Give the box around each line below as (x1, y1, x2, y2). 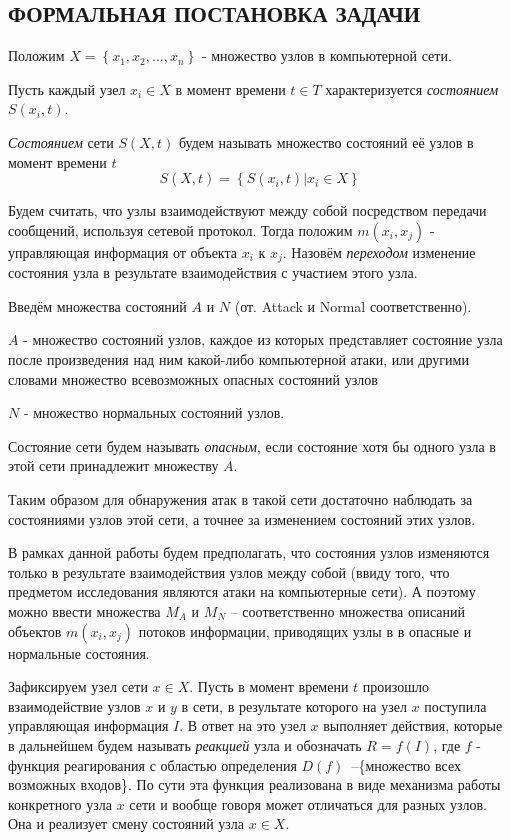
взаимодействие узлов (8, 695, 141, 716)
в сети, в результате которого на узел (181, 695, 407, 716)
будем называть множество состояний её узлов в (178, 131, 474, 152)
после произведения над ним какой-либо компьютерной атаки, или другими (8, 349, 469, 369)
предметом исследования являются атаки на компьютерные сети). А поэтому (8, 581, 476, 602)
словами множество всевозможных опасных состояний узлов (8, 368, 378, 389)
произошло (362, 676, 430, 697)
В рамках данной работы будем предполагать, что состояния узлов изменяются (8, 542, 490, 563)
